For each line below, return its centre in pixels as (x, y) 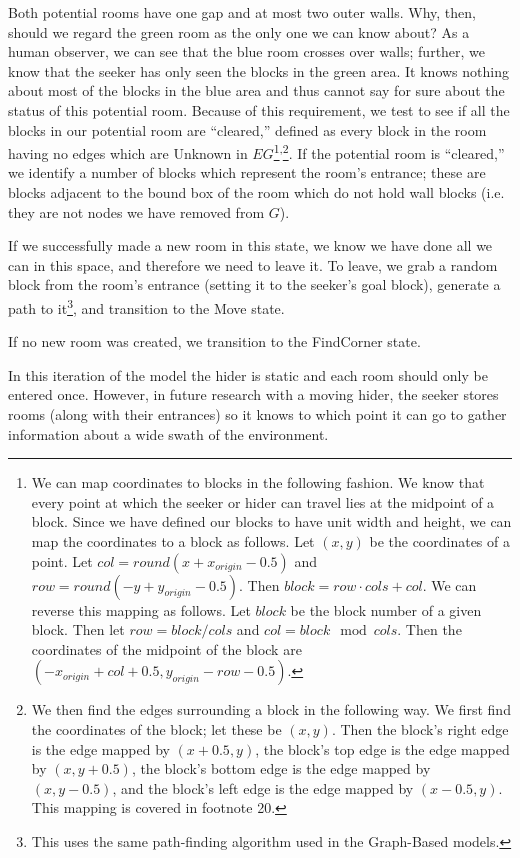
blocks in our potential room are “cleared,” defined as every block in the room (247, 129)
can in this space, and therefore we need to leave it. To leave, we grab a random (253, 264)
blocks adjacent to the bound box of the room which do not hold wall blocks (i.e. (256, 192)
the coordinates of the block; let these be (156, 728)
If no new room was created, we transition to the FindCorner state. (214, 341)
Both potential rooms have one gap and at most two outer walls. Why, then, (242, 12)
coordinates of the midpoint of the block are (166, 648)
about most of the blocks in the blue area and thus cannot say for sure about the (256, 90)
